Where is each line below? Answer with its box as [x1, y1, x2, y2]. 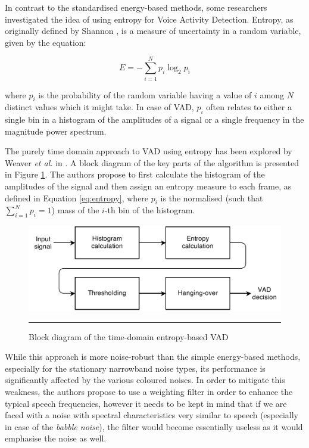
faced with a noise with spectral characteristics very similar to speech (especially [5, 409, 299, 421]
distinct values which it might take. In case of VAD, [5, 101, 194, 113]
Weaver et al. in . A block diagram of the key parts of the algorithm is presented [5, 156, 299, 169]
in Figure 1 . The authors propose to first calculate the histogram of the [5, 168, 265, 181]
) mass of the [51, 204, 99, 216]
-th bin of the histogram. [104, 204, 195, 216]
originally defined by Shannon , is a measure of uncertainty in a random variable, [5, 24, 301, 37]
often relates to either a [206, 101, 292, 113]
